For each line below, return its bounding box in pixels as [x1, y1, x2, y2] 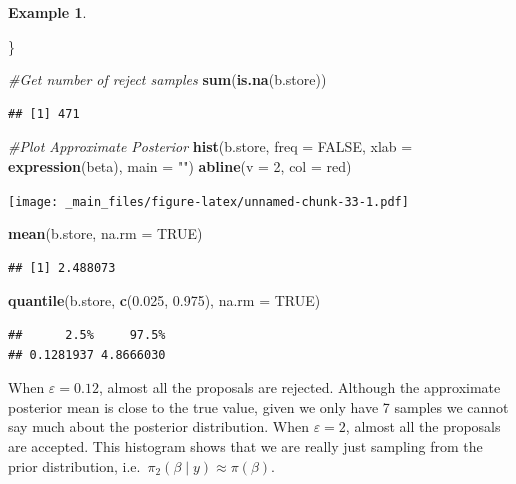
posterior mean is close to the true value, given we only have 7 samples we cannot [8, 396, 509, 417]
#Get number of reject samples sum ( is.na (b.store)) [8, 69, 327, 90]
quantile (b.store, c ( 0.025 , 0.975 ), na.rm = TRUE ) [8, 290, 321, 311]
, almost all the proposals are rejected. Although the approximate [98, 377, 501, 398]
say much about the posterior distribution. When [8, 416, 309, 437]
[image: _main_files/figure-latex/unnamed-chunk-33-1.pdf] [8, 194, 409, 209]
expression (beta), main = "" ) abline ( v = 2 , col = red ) [8, 155, 352, 176]
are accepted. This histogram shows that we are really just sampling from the [8, 435, 483, 456]
